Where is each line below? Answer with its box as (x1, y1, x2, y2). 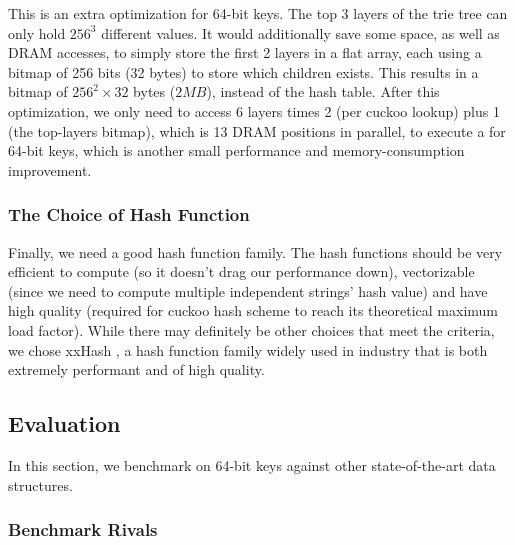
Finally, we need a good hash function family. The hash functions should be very (8, 241, 503, 262)
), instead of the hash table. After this (206, 81, 440, 102)
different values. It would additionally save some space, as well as (101, 22, 500, 43)
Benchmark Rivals (8, 517, 158, 542)
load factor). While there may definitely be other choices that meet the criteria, (8, 319, 495, 340)
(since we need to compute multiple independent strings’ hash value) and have (8, 280, 488, 301)
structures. (8, 474, 73, 495)
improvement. (8, 159, 92, 180)
